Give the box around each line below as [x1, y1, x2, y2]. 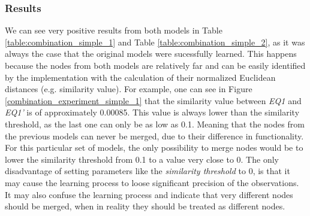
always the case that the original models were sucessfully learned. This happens [5, 47, 297, 60]
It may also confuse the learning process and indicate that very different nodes [5, 188, 293, 200]
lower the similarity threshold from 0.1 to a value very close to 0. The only [5, 153, 279, 165]
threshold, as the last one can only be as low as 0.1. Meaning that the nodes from [5, 117, 305, 130]
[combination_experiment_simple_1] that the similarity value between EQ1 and [5, 94, 302, 107]
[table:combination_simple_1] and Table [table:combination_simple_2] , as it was [5, 35, 305, 48]
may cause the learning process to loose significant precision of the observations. [5, 176, 299, 188]
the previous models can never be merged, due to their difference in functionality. [5, 129, 304, 142]
